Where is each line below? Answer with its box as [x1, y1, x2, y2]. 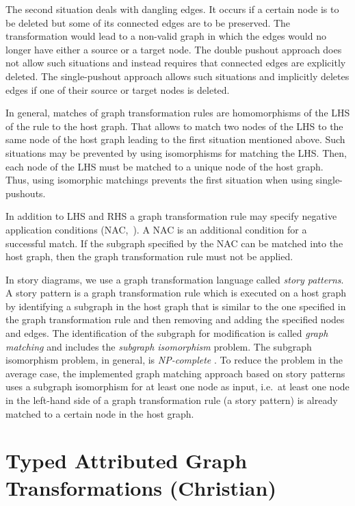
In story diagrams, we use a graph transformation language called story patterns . [5, 272, 344, 286]
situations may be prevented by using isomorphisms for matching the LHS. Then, [5, 145, 347, 160]
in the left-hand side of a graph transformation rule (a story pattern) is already [5, 393, 338, 407]
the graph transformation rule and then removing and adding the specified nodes [5, 312, 345, 327]
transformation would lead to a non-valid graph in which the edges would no [5, 29, 326, 43]
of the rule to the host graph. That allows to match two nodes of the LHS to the [5, 118, 343, 133]
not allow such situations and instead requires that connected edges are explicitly [5, 55, 346, 70]
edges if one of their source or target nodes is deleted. [5, 82, 230, 97]
